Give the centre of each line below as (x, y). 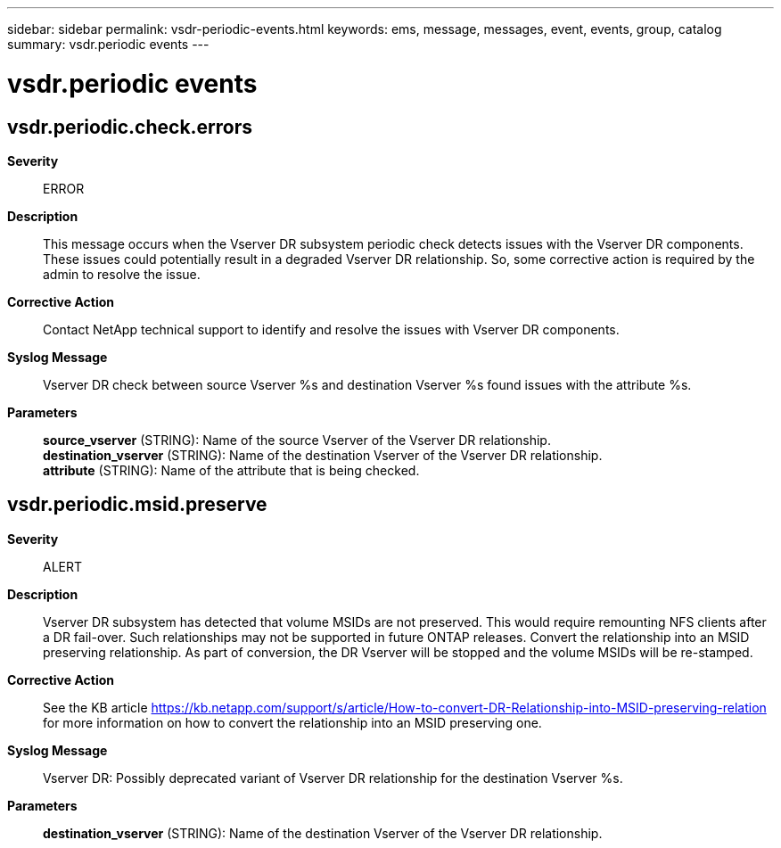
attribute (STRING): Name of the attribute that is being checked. (231, 470)
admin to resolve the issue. (122, 274)
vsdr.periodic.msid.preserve (137, 505)
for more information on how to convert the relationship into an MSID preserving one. (292, 722)
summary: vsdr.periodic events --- (108, 44)
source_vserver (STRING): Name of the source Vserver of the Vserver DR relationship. (297, 440)
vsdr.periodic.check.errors (130, 127)
